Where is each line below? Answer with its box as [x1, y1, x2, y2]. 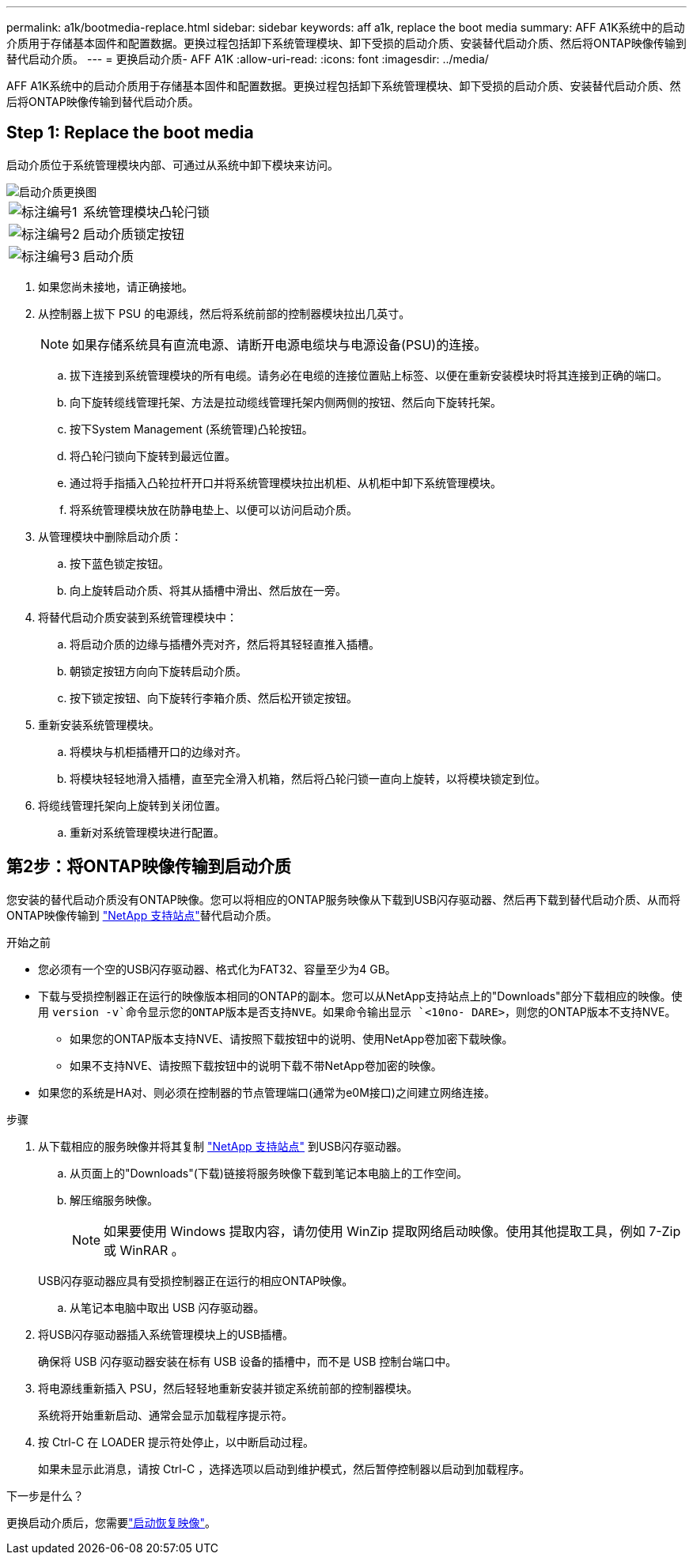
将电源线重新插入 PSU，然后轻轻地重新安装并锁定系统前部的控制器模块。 [38, 1381, 418, 1395]
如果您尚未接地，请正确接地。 [38, 279, 193, 293]
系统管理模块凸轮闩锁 [82, 203, 210, 220]
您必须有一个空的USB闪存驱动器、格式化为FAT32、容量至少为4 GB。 [38, 962, 396, 976]
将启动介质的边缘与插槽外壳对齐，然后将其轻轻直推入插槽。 [70, 637, 380, 651]
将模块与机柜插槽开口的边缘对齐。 [70, 744, 247, 758]
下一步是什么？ [6, 1488, 84, 1502]
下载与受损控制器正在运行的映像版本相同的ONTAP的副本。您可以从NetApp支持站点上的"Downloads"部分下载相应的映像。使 [38, 988, 683, 1003]
